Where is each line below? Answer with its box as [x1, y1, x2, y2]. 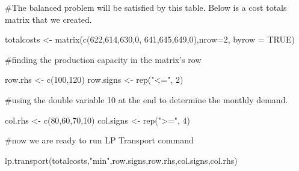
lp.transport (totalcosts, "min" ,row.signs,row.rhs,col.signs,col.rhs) [5, 154, 238, 166]
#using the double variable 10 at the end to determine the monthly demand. [5, 93, 288, 106]
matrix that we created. [5, 13, 92, 25]
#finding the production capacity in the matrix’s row [5, 53, 202, 65]
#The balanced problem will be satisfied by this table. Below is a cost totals [5, 1, 287, 13]
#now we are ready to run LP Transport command [5, 134, 194, 146]
